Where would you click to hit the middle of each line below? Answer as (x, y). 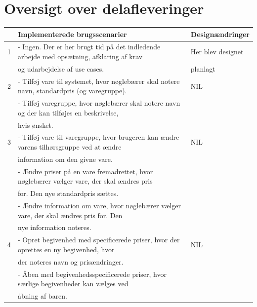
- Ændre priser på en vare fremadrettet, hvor (86, 171)
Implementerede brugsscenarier (72, 34)
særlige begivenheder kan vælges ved (73, 284)
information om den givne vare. (65, 159)
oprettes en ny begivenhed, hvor (66, 249)
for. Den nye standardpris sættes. (68, 193)
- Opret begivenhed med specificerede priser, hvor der (99, 240)
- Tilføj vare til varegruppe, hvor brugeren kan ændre (99, 137)
